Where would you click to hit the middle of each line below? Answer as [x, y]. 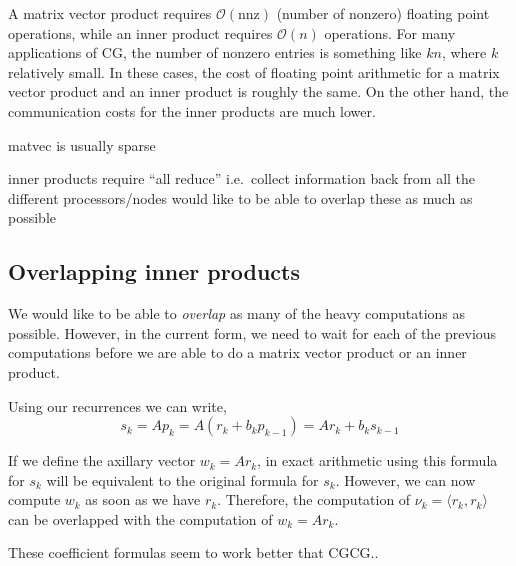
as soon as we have [143, 499]
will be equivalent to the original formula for [182, 479]
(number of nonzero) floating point [383, 13]
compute [34, 499]
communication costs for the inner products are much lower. [192, 110]
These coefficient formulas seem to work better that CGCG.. [193, 552]
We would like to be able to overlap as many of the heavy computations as [237, 313]
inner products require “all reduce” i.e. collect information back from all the [242, 178]
